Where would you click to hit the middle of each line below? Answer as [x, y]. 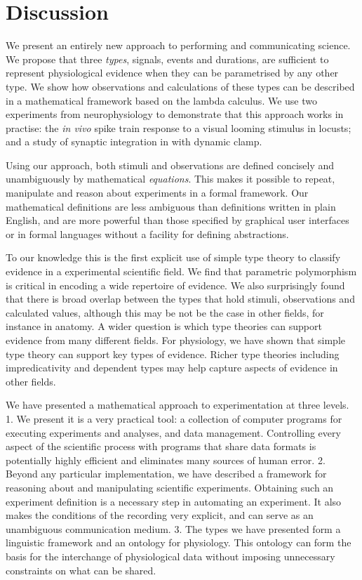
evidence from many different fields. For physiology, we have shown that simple [175, 340]
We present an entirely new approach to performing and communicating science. [178, 45]
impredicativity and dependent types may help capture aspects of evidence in [172, 368]
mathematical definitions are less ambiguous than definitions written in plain [171, 206]
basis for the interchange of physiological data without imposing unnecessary [170, 556]
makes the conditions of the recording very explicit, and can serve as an [160, 515]
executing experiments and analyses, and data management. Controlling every [173, 432]
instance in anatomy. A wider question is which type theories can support [164, 326]
